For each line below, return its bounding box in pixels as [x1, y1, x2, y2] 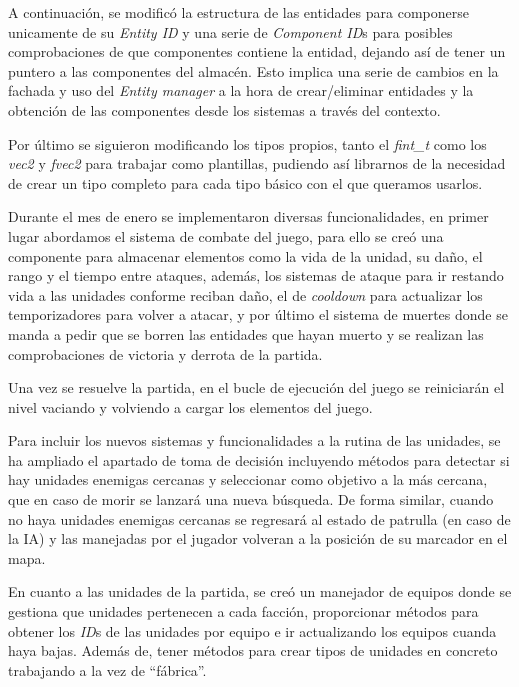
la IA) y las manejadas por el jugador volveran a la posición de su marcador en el [8, 528, 508, 549]
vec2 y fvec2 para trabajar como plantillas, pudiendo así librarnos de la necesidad [8, 153, 506, 174]
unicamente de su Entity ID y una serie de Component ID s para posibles [8, 21, 453, 42]
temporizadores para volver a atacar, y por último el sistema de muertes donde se [8, 304, 508, 325]
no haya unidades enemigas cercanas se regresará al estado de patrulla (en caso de [8, 508, 511, 529]
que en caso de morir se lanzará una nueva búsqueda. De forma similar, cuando [8, 489, 494, 510]
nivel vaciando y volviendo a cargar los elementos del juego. [8, 396, 373, 417]
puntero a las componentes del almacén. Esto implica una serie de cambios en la [8, 60, 499, 81]
